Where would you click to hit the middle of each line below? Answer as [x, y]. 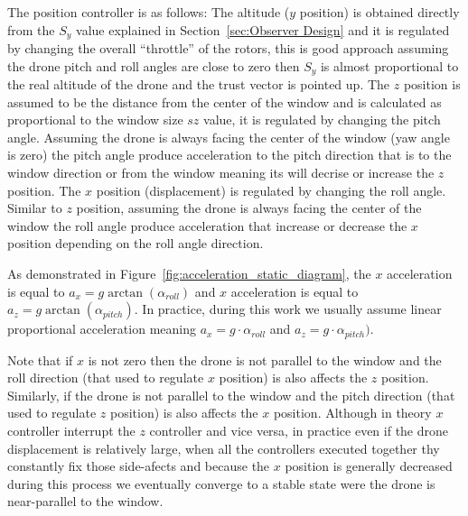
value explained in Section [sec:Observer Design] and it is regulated [263, 29]
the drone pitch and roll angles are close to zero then [154, 65]
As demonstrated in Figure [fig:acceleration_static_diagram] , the [189, 274]
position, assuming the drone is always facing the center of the [249, 208]
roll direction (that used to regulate [106, 378]
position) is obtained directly [379, 12]
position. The [44, 190]
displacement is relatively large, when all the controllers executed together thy [224, 448]
